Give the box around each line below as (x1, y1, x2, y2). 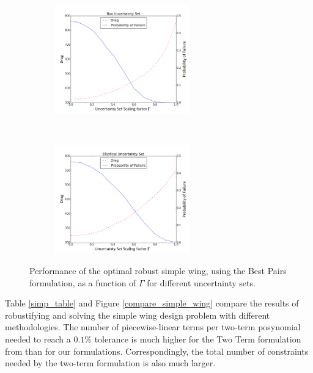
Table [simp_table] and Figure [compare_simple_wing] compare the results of (5, 297, 299, 310)
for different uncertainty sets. (147, 276, 256, 289)
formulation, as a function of (29, 276, 136, 289)
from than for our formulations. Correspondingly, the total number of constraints (5, 344, 309, 357)
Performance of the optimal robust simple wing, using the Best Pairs (29, 264, 287, 277)
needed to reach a (5, 332, 71, 345)
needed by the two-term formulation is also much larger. (5, 357, 216, 369)
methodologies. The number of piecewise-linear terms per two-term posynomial (5, 320, 301, 333)
